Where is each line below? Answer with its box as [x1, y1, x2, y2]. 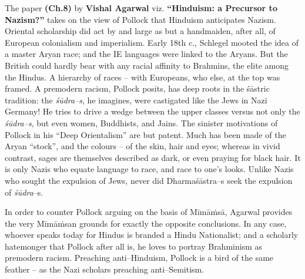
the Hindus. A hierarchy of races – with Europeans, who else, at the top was [5, 70, 280, 83]
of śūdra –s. [5, 186, 43, 198]
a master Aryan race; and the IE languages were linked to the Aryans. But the [5, 48, 288, 60]
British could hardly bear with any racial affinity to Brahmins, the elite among [5, 59, 289, 71]
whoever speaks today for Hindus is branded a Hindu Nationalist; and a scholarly [5, 228, 299, 241]
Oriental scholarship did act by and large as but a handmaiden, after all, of [5, 25, 276, 37]
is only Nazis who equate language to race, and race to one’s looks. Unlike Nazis [5, 163, 294, 175]
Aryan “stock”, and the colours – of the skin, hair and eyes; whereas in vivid [5, 140, 280, 152]
